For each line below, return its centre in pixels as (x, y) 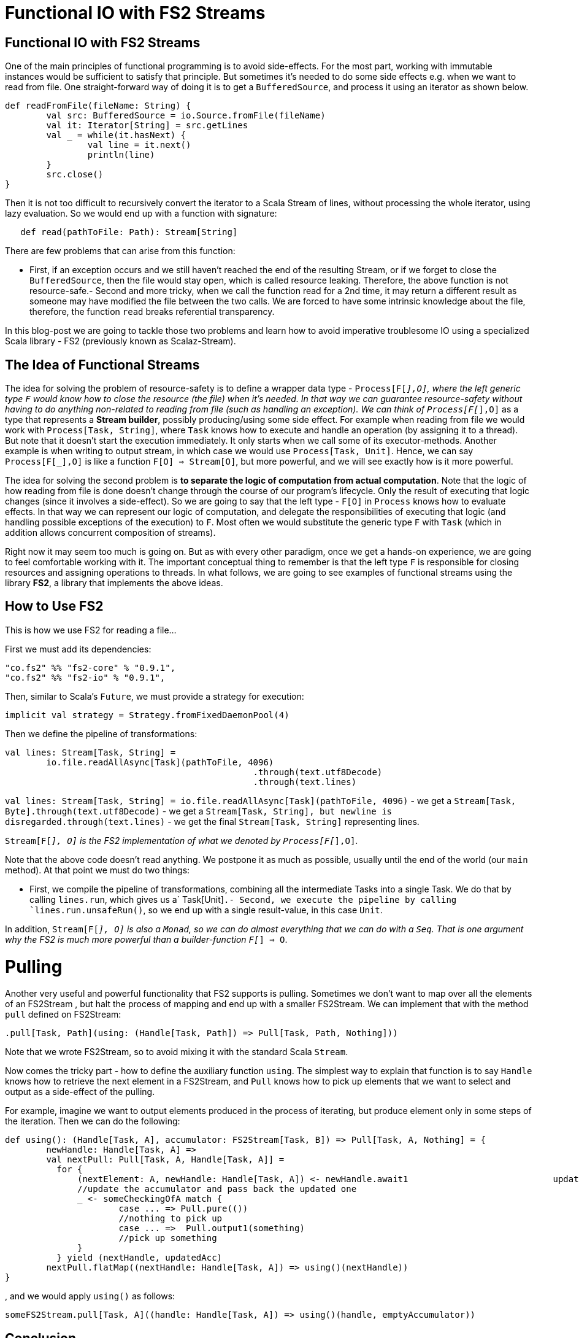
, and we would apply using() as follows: (90, 1296)
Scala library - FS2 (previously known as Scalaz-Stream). (121, 341)
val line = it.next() (139, 145)
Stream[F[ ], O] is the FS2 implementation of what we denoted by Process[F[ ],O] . (182, 840)
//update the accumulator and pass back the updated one (217, 1189)
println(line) (121, 155)
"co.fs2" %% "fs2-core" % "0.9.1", (90, 667)
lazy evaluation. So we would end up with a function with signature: (141, 214)
